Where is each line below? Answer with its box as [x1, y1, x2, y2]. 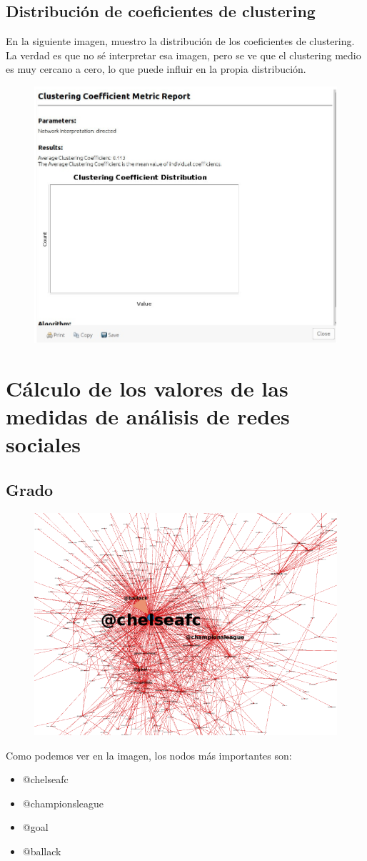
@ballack [22, 843, 61, 858]
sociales [6, 429, 81, 459]
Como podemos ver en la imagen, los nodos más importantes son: [6, 747, 292, 762]
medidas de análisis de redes [6, 402, 290, 431]
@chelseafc [22, 772, 69, 787]
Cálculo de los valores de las [6, 373, 288, 402]
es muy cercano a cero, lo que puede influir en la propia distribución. [6, 61, 306, 76]
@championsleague [22, 795, 104, 810]
